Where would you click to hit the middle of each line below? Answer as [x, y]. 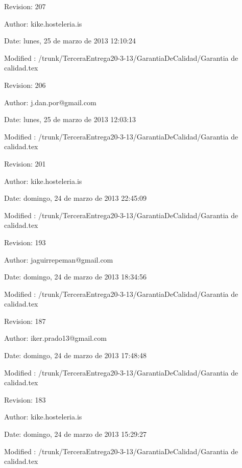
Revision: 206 [25, 85]
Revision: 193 [25, 242]
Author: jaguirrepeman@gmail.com [59, 259]
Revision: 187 [25, 321]
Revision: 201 [25, 163]
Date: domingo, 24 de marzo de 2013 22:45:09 [76, 198]
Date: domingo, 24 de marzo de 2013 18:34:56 [76, 277]
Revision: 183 [25, 399]
